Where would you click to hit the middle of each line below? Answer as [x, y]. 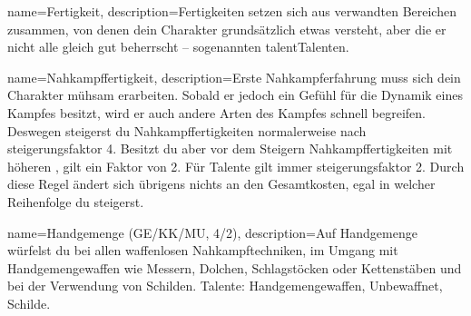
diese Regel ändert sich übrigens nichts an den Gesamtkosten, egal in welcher [221, 184]
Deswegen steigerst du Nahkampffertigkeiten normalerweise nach [187, 130]
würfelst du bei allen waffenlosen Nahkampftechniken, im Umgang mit [203, 250]
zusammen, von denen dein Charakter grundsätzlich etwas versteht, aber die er [227, 29]
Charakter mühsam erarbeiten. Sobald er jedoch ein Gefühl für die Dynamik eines [235, 95]
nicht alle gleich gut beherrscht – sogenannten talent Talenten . [178, 47]
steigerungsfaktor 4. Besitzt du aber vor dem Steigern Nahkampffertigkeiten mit [230, 148]
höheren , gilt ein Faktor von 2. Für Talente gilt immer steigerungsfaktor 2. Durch [236, 166]
